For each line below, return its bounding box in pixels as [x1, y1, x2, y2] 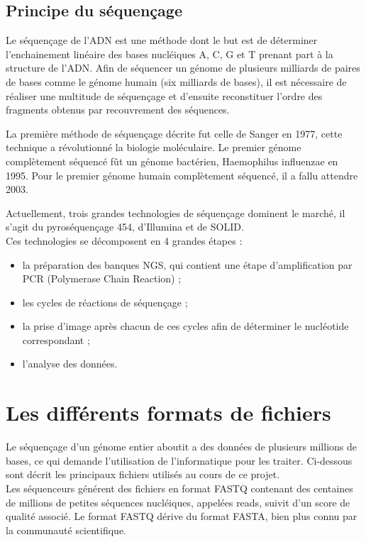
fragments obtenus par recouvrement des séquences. [6, 102, 230, 117]
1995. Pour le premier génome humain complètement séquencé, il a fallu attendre [6, 167, 358, 182]
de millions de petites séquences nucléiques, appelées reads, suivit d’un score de [6, 494, 350, 509]
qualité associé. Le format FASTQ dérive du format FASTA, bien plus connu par [6, 509, 357, 524]
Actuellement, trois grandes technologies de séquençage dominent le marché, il [6, 205, 345, 220]
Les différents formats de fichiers [6, 398, 331, 427]
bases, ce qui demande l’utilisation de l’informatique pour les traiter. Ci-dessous [6, 453, 353, 468]
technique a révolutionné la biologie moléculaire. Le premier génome [6, 140, 301, 155]
